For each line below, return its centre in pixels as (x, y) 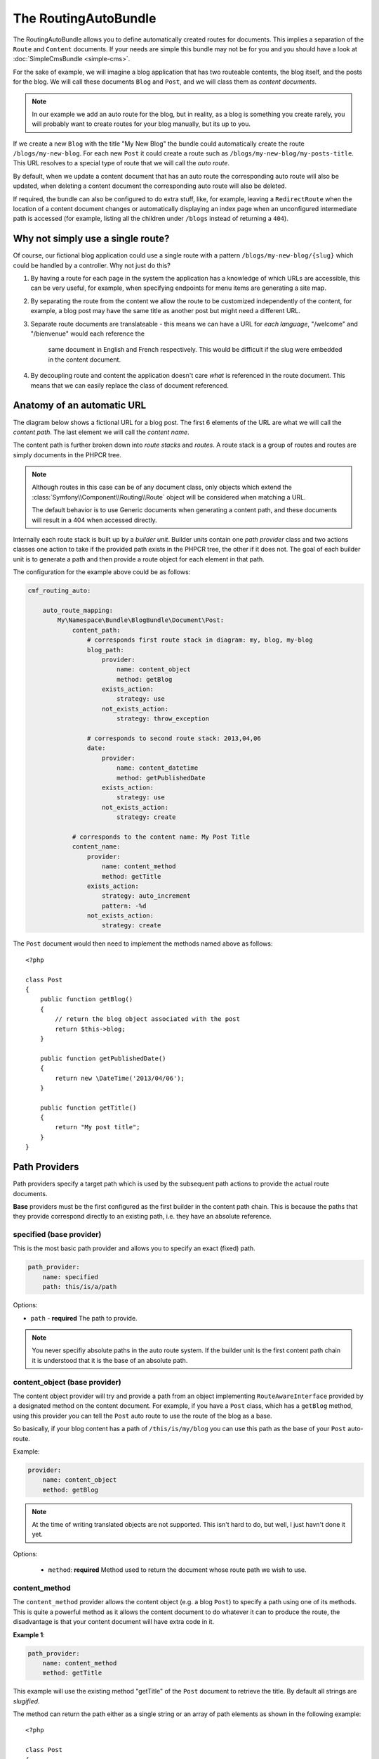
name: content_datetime (157, 768)
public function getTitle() (88, 1107)
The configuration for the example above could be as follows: (102, 572)
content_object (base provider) (67, 1382)
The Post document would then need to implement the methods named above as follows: (143, 944)
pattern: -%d (124, 906)
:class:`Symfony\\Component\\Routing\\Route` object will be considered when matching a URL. (169, 497)
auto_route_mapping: (78, 610)
